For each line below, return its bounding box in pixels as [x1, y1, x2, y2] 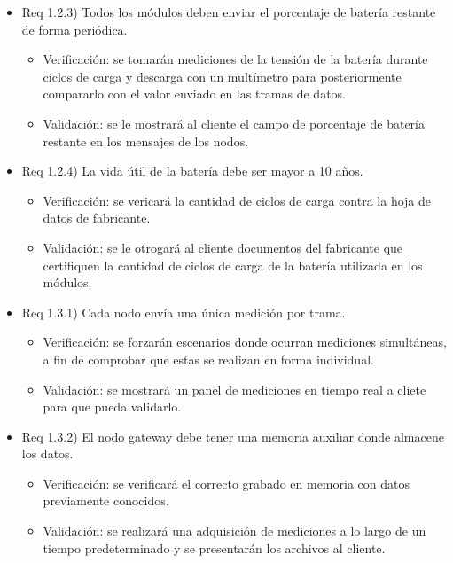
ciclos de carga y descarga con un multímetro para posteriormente [43, 66, 402, 85]
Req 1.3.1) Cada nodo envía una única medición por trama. [21, 302, 346, 321]
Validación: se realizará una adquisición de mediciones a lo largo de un [43, 521, 426, 540]
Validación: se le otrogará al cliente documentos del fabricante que [43, 238, 403, 256]
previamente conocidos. [43, 491, 169, 510]
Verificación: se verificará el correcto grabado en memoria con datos [43, 473, 410, 492]
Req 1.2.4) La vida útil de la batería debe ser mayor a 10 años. [21, 161, 363, 180]
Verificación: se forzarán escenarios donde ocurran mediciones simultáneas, [43, 332, 447, 351]
